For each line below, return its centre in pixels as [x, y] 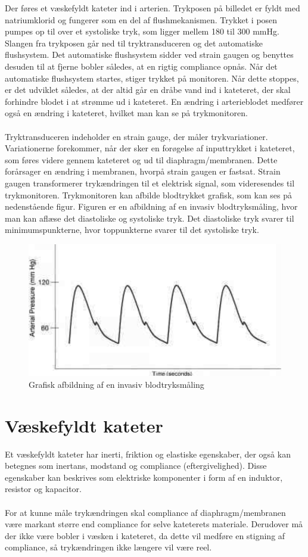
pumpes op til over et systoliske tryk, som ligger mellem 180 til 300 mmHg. [142, 31]
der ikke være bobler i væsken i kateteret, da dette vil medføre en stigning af [145, 535]
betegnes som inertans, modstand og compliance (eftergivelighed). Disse [136, 466]
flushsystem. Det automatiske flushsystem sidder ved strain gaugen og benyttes [149, 55]
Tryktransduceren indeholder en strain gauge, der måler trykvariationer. [136, 136]
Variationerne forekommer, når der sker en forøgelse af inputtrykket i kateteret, [150, 148]
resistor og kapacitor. [43, 489]
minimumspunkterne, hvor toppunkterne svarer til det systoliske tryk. [132, 230]
